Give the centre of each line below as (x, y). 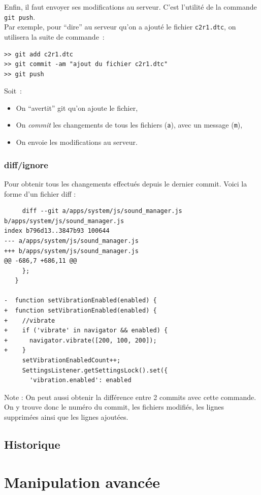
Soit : (13, 91)
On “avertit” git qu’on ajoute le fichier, (77, 107)
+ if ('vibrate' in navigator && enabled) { (86, 331)
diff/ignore (26, 164)
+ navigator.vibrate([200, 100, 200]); (80, 340)
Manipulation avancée (82, 482)
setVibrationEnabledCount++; (71, 361)
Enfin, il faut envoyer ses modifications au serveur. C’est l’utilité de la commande (130, 7)
